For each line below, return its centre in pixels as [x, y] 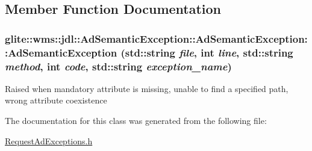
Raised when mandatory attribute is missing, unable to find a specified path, [147, 88]
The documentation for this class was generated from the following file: [136, 121]
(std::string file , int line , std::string [207, 52]
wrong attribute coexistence [56, 100]
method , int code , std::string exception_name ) [118, 66]
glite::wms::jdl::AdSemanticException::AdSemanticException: [156, 38]
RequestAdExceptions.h [49, 140]
